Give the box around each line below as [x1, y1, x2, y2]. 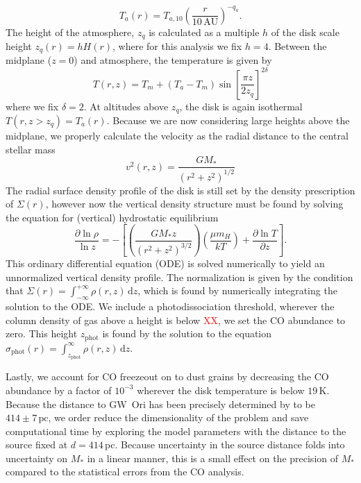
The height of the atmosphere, [6, 24, 135, 39]
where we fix [6, 99, 59, 113]
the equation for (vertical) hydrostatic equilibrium [6, 210, 219, 224]
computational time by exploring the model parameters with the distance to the [6, 423, 346, 438]
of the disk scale [271, 24, 339, 39]
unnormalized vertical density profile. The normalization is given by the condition [6, 269, 353, 284]
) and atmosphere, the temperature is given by [74, 53, 272, 67]
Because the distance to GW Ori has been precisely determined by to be [6, 396, 315, 411]
